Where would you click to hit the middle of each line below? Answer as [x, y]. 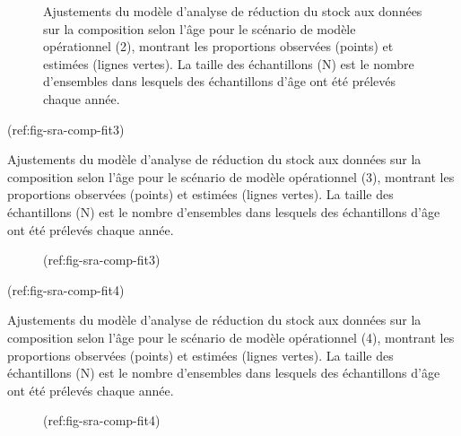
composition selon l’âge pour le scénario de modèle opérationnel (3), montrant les [231, 176]
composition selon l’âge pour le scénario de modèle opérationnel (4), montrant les [231, 337]
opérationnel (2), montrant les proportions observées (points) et [218, 46]
